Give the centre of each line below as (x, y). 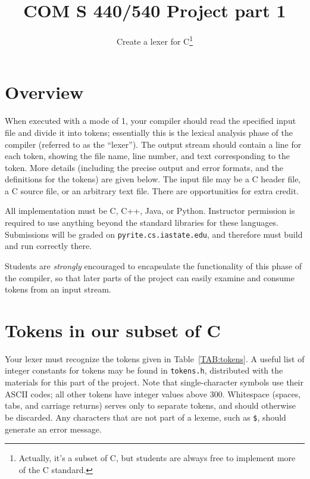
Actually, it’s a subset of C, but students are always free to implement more (157, 458)
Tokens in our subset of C (113, 330)
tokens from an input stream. (58, 289)
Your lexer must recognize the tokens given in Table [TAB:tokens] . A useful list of (155, 358)
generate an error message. (53, 429)
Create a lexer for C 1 (155, 40)
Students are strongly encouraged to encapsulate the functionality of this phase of (153, 265)
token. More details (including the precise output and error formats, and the (144, 167)
